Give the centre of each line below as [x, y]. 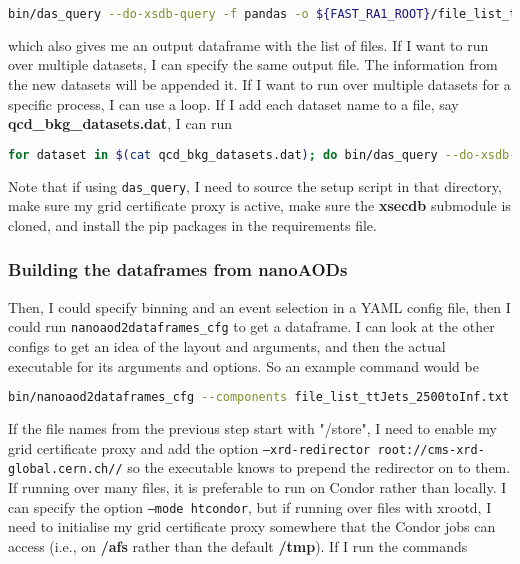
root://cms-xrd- [431, 449]
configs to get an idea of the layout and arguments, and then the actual [227, 346]
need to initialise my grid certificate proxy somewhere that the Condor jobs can [252, 526]
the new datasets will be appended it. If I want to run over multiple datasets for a [259, 84]
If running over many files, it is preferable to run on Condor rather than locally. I [257, 487]
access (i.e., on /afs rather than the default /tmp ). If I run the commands [238, 545]
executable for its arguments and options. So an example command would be [243, 365]
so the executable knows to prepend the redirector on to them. [319, 467]
